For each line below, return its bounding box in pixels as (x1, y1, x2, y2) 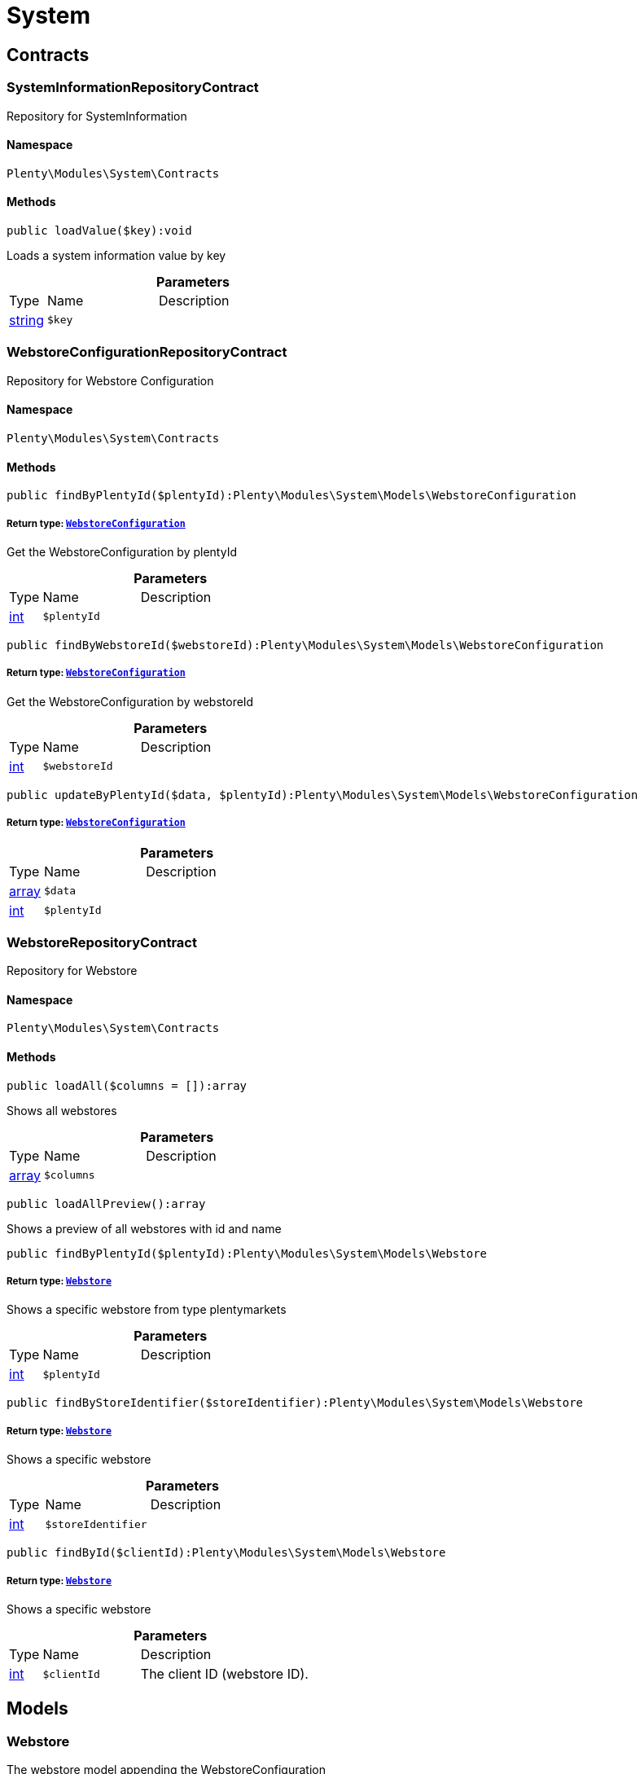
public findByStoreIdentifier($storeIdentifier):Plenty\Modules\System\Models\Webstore (7, 1396, 584, 1410)
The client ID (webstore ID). (140, 1666, 309, 1683)
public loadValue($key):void (7, 223, 192, 237)
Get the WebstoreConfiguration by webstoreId (7, 694, 254, 709)
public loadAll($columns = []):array (7, 1078, 248, 1092)
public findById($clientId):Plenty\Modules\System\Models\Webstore (7, 1546, 446, 1560)
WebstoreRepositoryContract (7, 933, 197, 951)
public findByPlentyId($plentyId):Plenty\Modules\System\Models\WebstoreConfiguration (7, 489, 576, 503)
